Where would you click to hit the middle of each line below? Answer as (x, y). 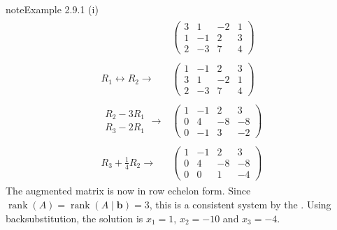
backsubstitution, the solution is (74, 218)
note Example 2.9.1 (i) (52, 9)
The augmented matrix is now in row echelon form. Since (128, 191)
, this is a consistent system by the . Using (240, 205)
